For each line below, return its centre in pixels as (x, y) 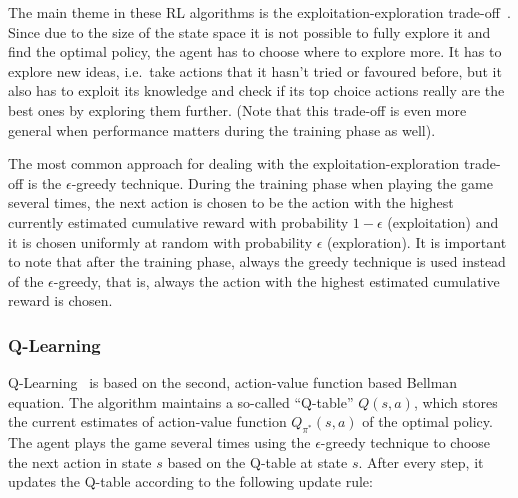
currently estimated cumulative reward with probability (178, 221)
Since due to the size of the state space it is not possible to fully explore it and (249, 31)
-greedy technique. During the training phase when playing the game (282, 182)
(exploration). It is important (417, 241)
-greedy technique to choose (405, 442)
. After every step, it (421, 461)
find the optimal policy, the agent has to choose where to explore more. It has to (255, 51)
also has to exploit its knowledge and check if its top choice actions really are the (256, 90)
